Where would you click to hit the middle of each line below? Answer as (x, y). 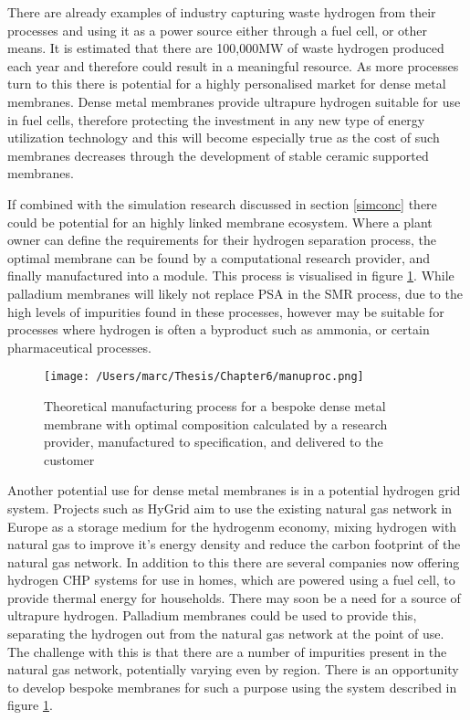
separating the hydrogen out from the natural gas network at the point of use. (226, 634)
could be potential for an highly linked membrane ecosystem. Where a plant (220, 222)
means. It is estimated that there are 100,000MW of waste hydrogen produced (226, 48)
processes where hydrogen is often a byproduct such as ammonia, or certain (219, 329)
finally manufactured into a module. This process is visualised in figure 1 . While (231, 275)
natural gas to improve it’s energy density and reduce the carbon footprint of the (234, 544)
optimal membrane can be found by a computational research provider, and (219, 257)
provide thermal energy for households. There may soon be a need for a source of (234, 597)
